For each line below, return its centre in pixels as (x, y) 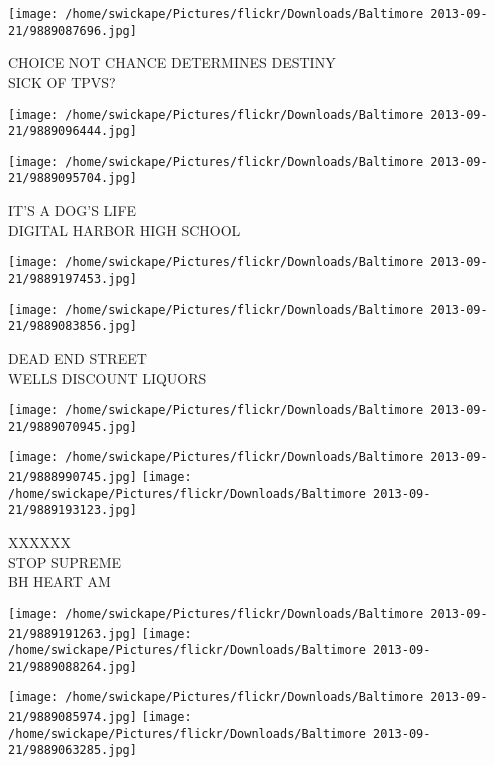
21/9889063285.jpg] (72, 750)
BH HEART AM (59, 581)
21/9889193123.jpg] (72, 510)
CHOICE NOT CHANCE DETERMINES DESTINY (172, 62)
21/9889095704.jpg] (72, 178)
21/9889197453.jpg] (72, 278)
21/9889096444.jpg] (72, 131)
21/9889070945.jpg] (72, 426)
